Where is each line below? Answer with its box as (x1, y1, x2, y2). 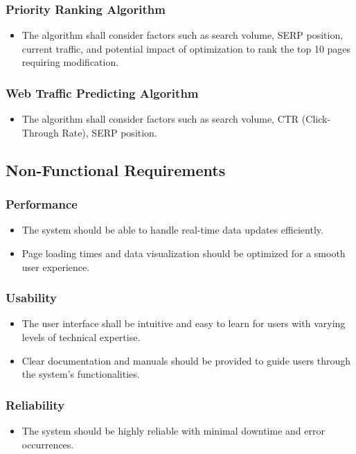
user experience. (21, 259, 90, 274)
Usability (6, 289, 57, 306)
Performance (6, 195, 78, 213)
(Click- (301, 112, 331, 126)
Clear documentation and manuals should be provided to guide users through (21, 353, 350, 367)
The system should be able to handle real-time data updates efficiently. (21, 222, 323, 237)
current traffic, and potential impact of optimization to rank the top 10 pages (21, 41, 351, 55)
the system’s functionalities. (21, 367, 140, 381)
